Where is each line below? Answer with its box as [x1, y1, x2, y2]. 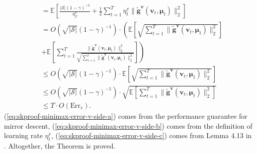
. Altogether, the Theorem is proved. [4, 140, 116, 151]
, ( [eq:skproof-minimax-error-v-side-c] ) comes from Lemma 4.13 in [51, 130, 252, 141]
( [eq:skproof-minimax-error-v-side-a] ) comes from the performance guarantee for [4, 110, 248, 121]
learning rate [4, 130, 43, 141]
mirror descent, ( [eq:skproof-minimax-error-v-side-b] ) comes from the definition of [4, 120, 253, 131]
